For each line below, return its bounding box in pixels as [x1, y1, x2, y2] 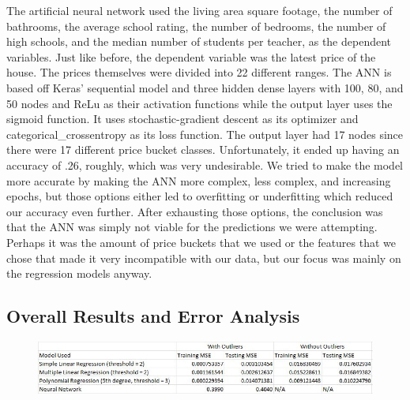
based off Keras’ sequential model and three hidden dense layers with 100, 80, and [6, 79, 404, 95]
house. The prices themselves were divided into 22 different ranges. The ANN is [6, 64, 392, 80]
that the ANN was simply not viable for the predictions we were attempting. [6, 219, 378, 235]
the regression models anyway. [6, 265, 152, 282]
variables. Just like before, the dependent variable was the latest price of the [6, 48, 376, 65]
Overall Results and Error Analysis [6, 304, 300, 328]
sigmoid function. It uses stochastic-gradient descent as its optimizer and [6, 110, 359, 127]
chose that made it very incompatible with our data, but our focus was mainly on [6, 249, 401, 266]
